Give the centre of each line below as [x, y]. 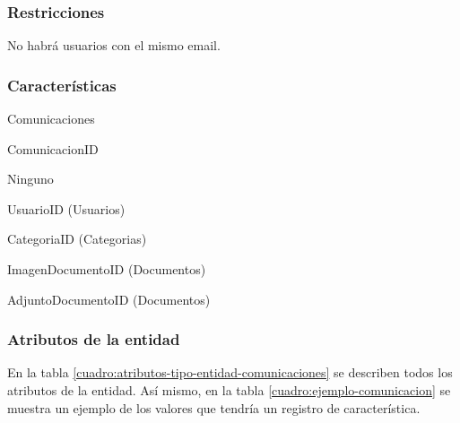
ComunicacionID [53, 148]
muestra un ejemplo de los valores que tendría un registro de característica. [214, 407]
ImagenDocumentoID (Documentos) [107, 269]
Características [62, 85]
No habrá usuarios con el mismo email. [114, 45]
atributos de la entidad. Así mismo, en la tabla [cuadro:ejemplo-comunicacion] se [229, 390]
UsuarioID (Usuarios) [66, 208]
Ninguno [30, 179]
